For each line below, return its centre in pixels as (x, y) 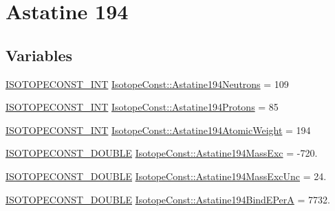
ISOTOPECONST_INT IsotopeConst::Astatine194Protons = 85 (142, 107)
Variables (39, 55)
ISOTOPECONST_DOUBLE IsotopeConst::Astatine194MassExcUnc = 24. (166, 176)
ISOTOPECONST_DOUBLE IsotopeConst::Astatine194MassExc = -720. (162, 153)
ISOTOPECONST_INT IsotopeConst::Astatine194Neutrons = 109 (147, 84)
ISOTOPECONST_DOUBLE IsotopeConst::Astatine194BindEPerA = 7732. (168, 199)
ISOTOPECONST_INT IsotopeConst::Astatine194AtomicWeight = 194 (158, 130)
